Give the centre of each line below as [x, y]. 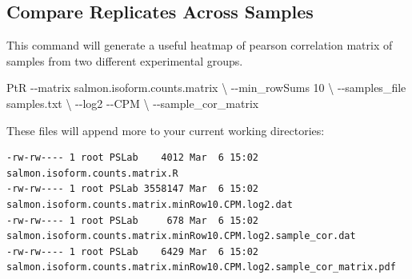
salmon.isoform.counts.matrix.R [92, 173]
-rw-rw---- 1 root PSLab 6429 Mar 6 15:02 [132, 251]
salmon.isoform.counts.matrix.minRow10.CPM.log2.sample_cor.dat [181, 236]
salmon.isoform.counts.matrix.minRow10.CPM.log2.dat [150, 204]
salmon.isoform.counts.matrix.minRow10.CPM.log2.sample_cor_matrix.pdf [201, 267]
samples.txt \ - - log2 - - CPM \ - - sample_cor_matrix [133, 103]
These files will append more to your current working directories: [166, 130]
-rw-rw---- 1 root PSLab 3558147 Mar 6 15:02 [132, 189]
